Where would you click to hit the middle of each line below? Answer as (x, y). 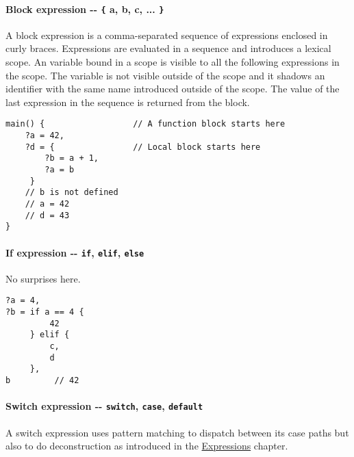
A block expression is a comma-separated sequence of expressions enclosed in (167, 35)
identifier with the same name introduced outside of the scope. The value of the (173, 89)
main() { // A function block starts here (146, 124)
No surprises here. (43, 278)
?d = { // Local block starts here (143, 147)
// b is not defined (72, 193)
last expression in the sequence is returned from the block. (128, 102)
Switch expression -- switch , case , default (104, 406)
